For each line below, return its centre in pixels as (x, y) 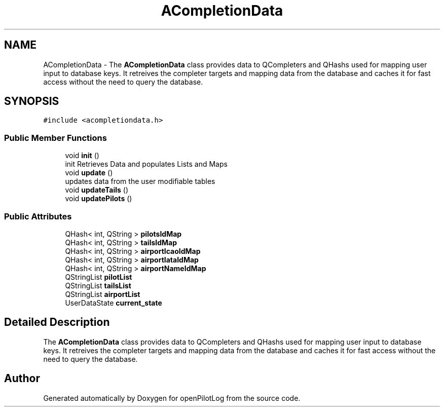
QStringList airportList (103, 294)
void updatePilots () (99, 199)
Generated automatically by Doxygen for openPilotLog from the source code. (172, 398)
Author (22, 379)
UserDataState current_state (114, 303)
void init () (82, 156)
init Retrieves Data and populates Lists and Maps (146, 164)
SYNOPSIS (32, 101)
